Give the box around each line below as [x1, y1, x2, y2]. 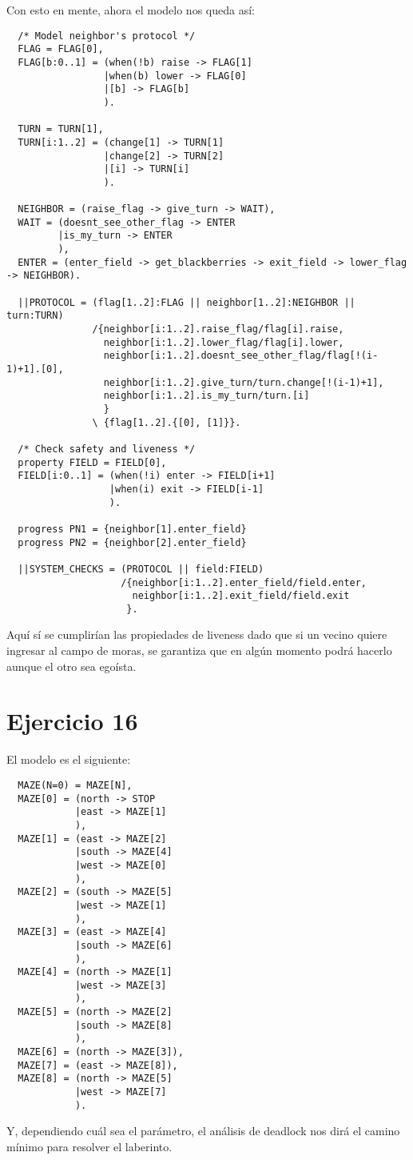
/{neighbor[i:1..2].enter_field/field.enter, [121, 576, 367, 588]
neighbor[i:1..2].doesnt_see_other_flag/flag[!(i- [103, 350, 379, 362]
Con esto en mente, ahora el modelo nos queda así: [6, 2, 255, 18]
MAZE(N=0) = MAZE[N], [18, 779, 133, 791]
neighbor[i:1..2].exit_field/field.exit [132, 590, 350, 602]
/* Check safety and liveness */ [18, 443, 196, 455]
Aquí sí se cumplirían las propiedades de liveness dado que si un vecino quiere [6, 626, 387, 643]
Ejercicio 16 [6, 704, 138, 737]
